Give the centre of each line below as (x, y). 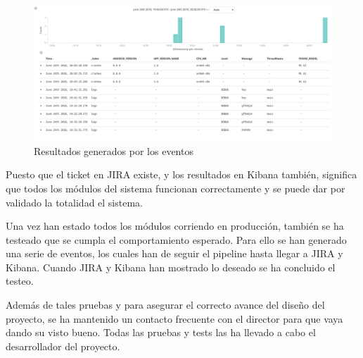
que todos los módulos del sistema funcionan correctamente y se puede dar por (176, 188)
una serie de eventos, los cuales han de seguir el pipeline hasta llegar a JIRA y (174, 253)
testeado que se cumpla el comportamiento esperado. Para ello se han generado (176, 239)
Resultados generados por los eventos (114, 150)
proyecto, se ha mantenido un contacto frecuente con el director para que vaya (174, 318)
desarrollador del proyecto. (63, 346)
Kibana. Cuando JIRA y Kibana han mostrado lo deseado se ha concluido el (171, 267)
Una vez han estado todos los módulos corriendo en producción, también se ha (175, 226)
